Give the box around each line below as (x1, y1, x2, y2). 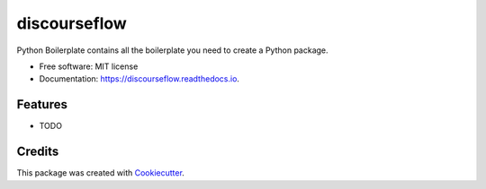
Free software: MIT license (39, 61, 139, 72)
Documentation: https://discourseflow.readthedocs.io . (39, 73, 240, 84)
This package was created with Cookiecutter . (16, 168, 184, 178)
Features (16, 97, 67, 112)
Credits (16, 144, 59, 159)
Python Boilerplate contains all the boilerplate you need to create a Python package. (16, 45, 328, 56)
